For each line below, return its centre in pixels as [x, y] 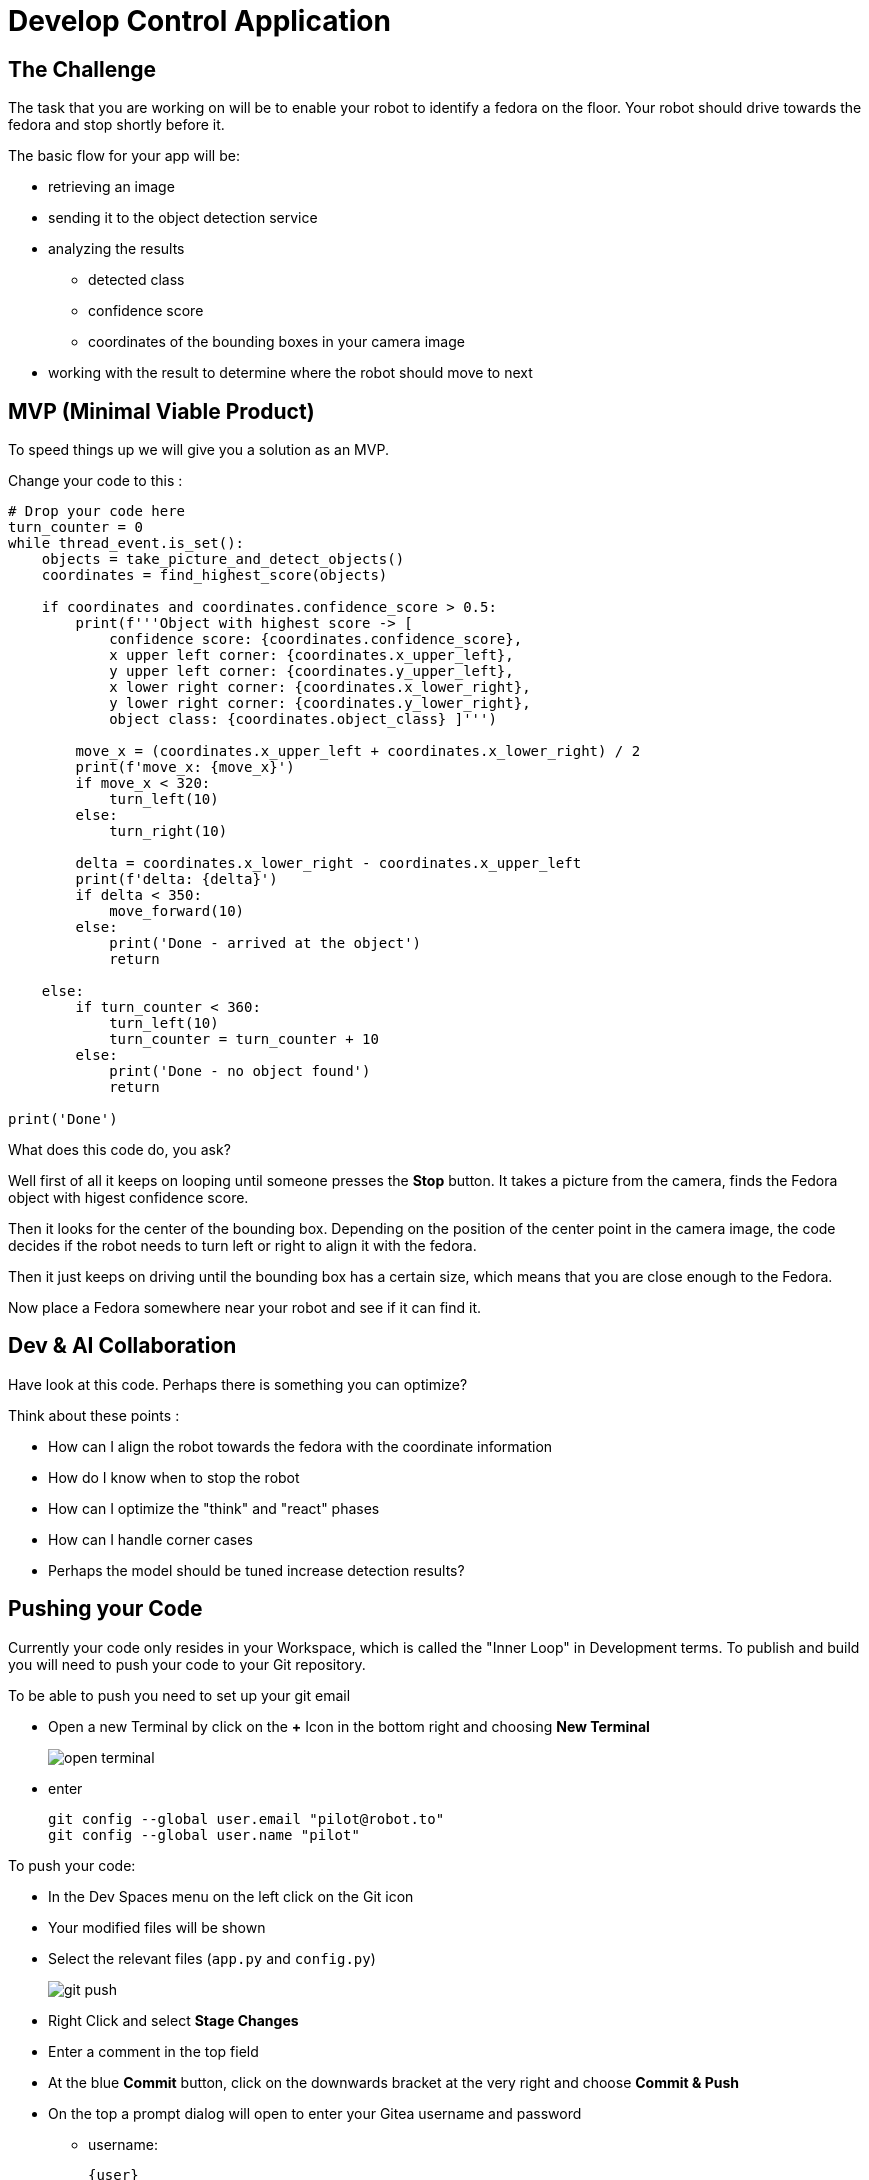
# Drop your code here [97, 511]
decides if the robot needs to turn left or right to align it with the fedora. [242, 1246]
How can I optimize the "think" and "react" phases [214, 1508]
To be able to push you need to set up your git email [179, 1695]
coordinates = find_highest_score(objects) [214, 575]
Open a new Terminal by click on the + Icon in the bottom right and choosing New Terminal [349, 1726]
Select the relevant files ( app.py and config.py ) [212, 1958]
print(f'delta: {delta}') [176, 879]
